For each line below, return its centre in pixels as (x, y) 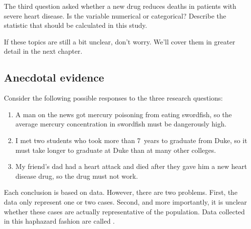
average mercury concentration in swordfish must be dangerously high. (121, 124)
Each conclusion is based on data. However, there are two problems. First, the (121, 192)
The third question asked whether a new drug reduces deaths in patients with (120, 6)
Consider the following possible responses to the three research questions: (114, 98)
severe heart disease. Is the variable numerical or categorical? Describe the (115, 15)
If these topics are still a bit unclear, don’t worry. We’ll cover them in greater (120, 41)
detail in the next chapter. (43, 51)
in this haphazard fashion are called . (59, 221)
